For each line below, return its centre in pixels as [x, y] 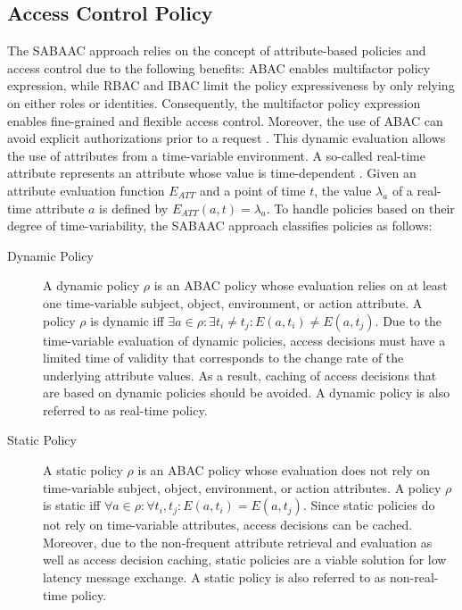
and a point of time [252, 190]
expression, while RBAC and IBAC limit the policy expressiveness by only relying [231, 85]
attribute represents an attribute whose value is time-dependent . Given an [212, 173]
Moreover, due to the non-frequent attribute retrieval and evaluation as [238, 542]
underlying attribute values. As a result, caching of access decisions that [240, 375]
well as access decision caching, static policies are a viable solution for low [245, 560]
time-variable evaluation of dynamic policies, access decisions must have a [244, 340]
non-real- [414, 577]
